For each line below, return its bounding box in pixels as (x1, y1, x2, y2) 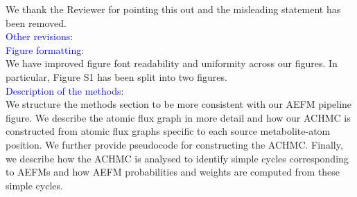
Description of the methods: (6, 83, 124, 97)
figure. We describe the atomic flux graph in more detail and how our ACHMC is (6, 110, 351, 124)
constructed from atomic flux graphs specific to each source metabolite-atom (6, 124, 331, 138)
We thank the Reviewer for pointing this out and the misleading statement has (6, 2, 341, 16)
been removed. (6, 15, 67, 30)
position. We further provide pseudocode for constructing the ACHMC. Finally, (6, 137, 343, 151)
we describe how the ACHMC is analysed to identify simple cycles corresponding (6, 151, 349, 165)
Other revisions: (6, 29, 73, 44)
